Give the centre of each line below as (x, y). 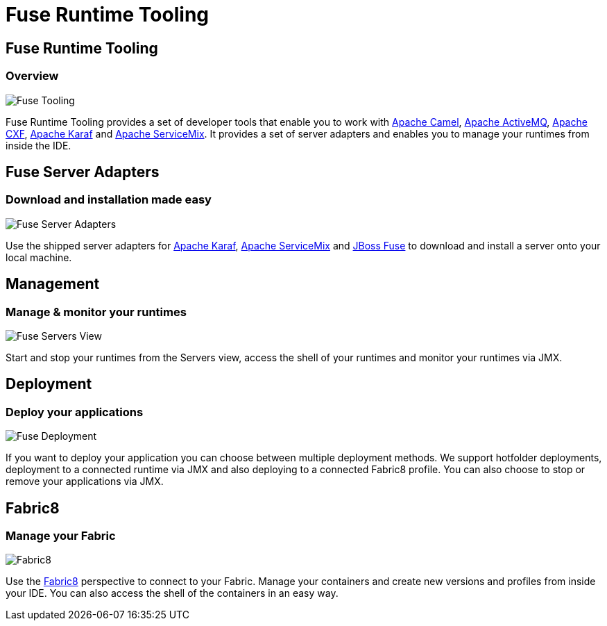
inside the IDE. (39, 145)
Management (53, 284)
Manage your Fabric (61, 536)
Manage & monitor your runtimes (96, 312)
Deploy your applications (75, 412)
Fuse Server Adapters (83, 172)
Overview (32, 76)
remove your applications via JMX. (85, 481)
